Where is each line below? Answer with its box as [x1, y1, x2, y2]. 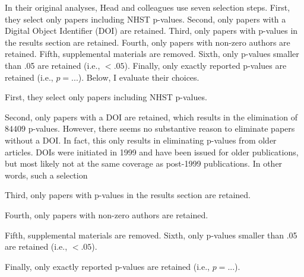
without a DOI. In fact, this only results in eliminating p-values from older [5, 133, 277, 146]
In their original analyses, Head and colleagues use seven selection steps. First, [5, 1, 290, 13]
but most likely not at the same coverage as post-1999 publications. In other [5, 157, 283, 170]
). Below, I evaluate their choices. [78, 71, 199, 83]
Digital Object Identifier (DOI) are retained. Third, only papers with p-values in [5, 24, 298, 37]
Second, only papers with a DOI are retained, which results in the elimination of [5, 110, 297, 123]
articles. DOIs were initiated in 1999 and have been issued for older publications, [5, 145, 299, 158]
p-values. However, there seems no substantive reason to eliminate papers [28, 122, 295, 135]
